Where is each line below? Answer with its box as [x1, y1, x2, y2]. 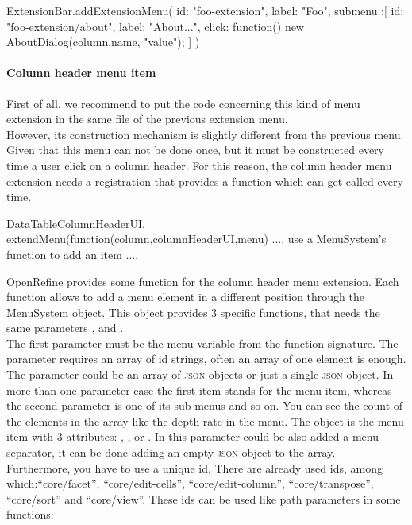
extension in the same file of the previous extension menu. [6, 110, 288, 127]
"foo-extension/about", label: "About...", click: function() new [6, 17, 304, 34]
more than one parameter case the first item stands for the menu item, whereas [6, 381, 392, 398]
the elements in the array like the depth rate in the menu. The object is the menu [6, 412, 404, 429]
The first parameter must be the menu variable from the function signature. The [6, 334, 399, 351]
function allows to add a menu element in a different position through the [6, 288, 364, 305]
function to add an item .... [6, 245, 139, 262]
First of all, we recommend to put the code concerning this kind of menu [6, 95, 360, 111]
